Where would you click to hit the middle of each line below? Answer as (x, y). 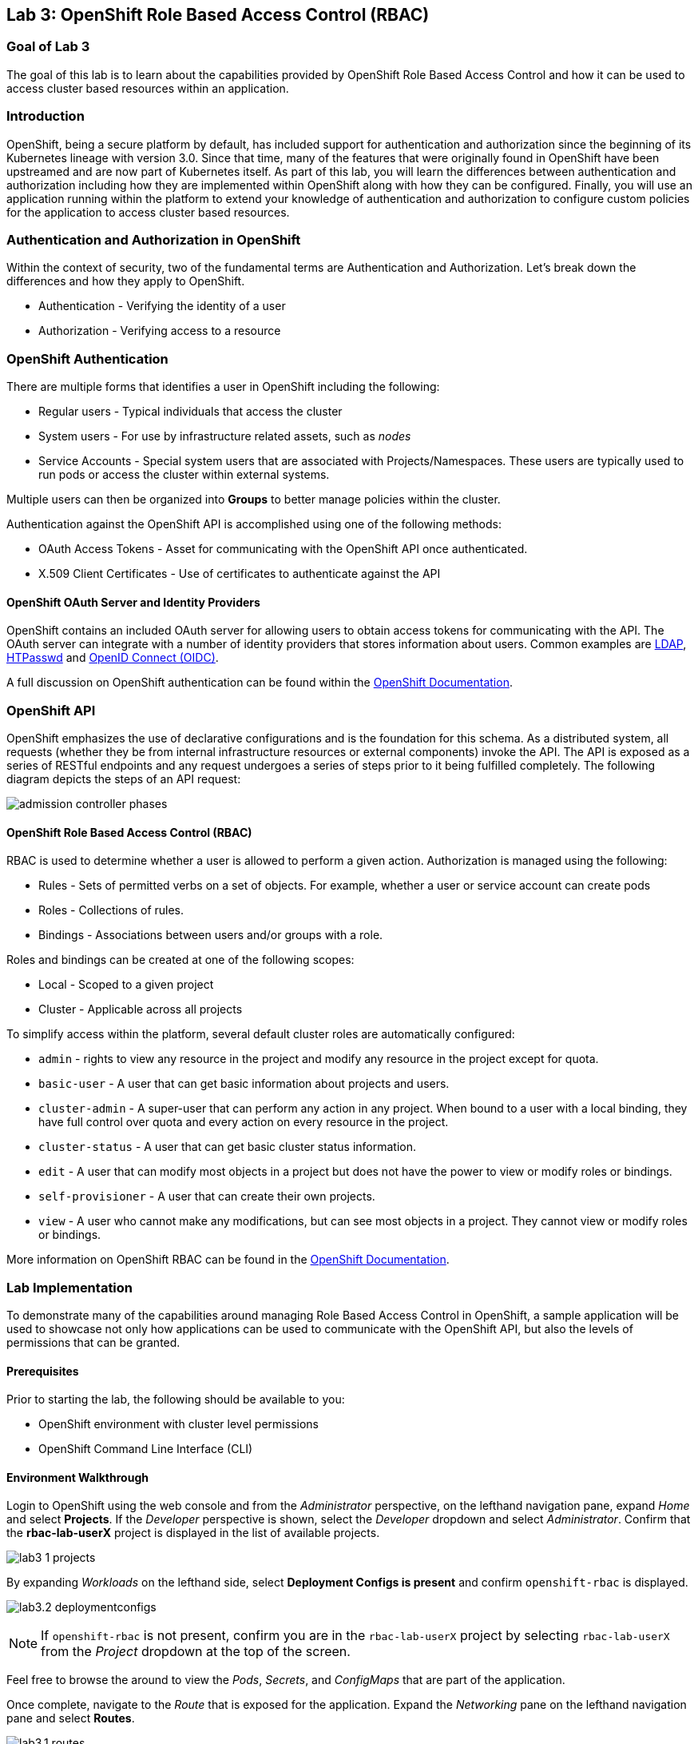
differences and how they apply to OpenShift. (126, 281)
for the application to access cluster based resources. (148, 212)
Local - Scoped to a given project (126, 985)
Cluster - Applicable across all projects (141, 1009)
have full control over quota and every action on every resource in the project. (244, 1122)
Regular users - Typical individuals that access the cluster (190, 412)
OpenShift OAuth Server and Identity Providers (133, 602)
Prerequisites (43, 1371)
